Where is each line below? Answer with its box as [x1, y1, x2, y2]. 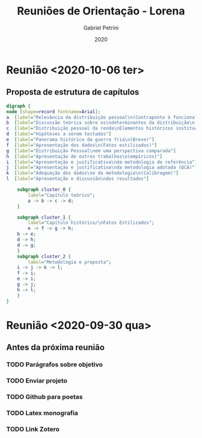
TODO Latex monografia [6, 409, 78, 417]
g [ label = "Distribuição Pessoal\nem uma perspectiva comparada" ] [6, 147, 176, 154]
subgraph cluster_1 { [17, 214, 71, 220]
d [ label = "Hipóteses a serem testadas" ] [6, 131, 112, 137]
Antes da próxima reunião [6, 342, 105, 353]
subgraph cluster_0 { [17, 187, 71, 193]
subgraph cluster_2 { [17, 253, 71, 259]
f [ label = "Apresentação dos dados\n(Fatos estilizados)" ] [6, 142, 158, 148]
